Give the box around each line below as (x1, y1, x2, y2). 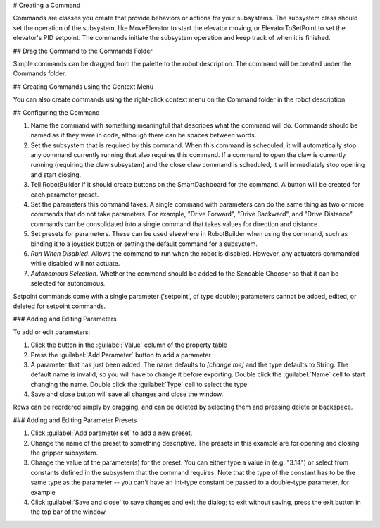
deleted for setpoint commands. (13, 302, 106, 310)
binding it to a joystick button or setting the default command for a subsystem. (30, 240, 258, 248)
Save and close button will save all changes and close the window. (30, 390, 224, 398)
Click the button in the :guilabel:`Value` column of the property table (30, 340, 228, 349)
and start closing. (30, 170, 82, 179)
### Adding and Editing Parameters (13, 314, 117, 324)
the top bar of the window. (30, 508, 107, 516)
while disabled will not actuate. (30, 259, 120, 268)
